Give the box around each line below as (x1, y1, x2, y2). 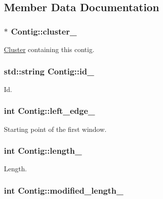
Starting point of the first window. (4, 124, 107, 134)
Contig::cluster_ (11, 25, 77, 37)
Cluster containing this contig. (4, 44, 95, 54)
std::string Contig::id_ (4, 65, 94, 77)
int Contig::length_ (4, 145, 82, 157)
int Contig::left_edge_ (4, 105, 95, 117)
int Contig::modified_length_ (4, 184, 123, 196)
